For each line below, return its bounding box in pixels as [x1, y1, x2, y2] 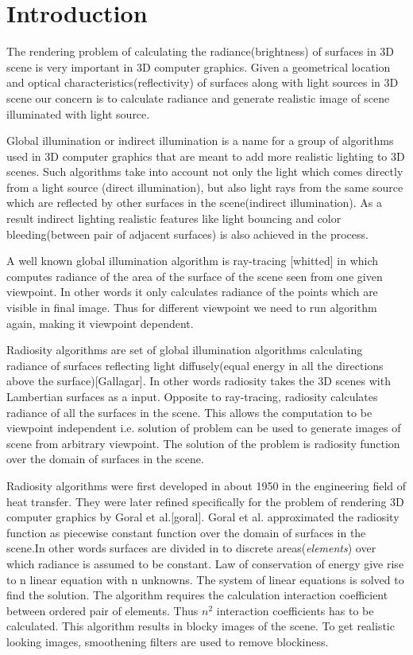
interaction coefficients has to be [216, 602, 374, 618]
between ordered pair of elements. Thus [6, 602, 199, 618]
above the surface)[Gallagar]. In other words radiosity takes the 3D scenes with [6, 372, 391, 389]
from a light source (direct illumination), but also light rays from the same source [6, 178, 403, 195]
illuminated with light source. [6, 105, 150, 122]
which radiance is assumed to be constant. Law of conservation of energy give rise [6, 555, 404, 571]
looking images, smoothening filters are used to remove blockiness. [6, 633, 329, 649]
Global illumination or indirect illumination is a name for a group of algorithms [6, 132, 394, 149]
